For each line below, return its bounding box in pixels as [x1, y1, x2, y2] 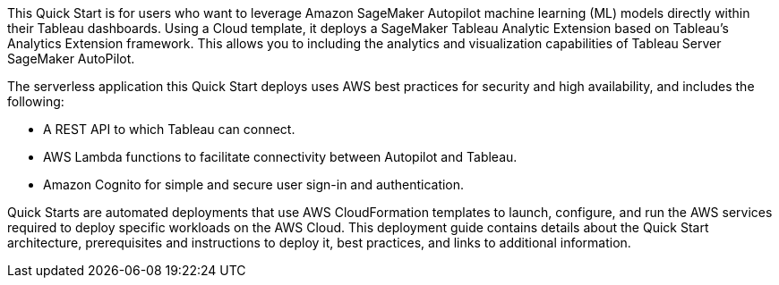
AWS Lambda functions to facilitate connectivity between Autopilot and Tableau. [43, 149, 518, 164]
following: [7, 94, 64, 109]
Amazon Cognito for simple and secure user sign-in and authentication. [43, 177, 465, 192]
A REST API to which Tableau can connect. [43, 122, 295, 137]
